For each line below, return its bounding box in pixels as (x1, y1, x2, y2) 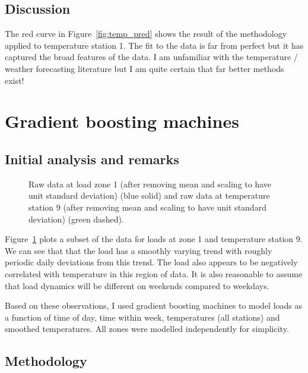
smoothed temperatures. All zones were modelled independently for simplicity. (5, 322, 289, 335)
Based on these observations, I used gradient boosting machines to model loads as (5, 299, 303, 312)
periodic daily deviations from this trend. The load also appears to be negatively (5, 256, 298, 268)
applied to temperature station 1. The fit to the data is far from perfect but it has (5, 39, 304, 51)
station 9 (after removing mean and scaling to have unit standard (28, 200, 266, 213)
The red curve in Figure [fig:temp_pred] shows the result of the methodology (5, 27, 287, 40)
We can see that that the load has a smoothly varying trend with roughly (5, 244, 272, 256)
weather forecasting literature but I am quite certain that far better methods (5, 62, 284, 74)
